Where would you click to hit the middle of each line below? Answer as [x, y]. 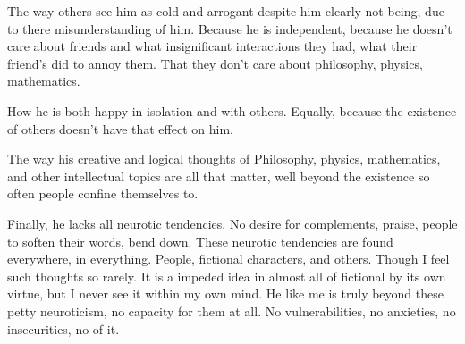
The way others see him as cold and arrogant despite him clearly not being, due [226, 11]
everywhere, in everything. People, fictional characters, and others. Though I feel [228, 259]
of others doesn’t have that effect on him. [120, 128]
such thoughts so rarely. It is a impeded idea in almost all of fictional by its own [227, 276]
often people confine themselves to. [103, 193]
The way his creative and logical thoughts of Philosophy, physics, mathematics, [224, 159]
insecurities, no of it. [63, 328]
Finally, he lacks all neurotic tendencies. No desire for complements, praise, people [232, 223]
